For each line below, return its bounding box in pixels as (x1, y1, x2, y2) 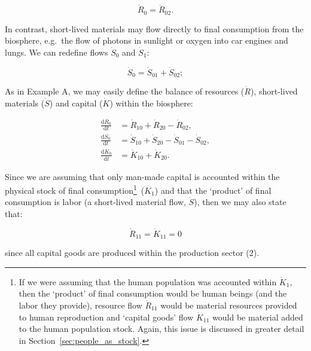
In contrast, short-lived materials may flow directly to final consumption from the (5, 22, 304, 35)
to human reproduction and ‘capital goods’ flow (19, 310, 194, 323)
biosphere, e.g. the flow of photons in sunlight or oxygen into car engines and (5, 34, 288, 47)
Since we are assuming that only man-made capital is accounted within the (5, 170, 280, 182)
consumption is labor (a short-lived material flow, (5, 196, 186, 208)
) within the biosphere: (109, 96, 193, 109)
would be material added (212, 310, 303, 323)
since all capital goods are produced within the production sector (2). (5, 246, 260, 259)
